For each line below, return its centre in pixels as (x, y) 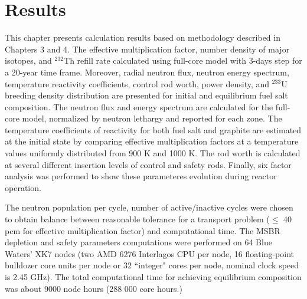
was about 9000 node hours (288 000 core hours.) (94, 288)
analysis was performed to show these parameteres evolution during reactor (141, 176)
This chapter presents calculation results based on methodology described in (143, 37)
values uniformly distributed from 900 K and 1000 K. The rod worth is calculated (153, 153)
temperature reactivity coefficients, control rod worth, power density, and (137, 83)
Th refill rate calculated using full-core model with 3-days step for (183, 60)
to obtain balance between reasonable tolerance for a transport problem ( (137, 219)
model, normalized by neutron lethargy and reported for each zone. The (152, 118)
